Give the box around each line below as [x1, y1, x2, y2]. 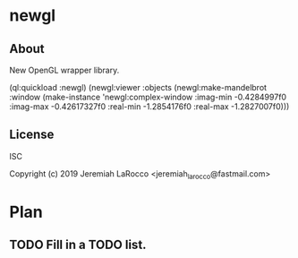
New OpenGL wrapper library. [9, 64, 120, 75]
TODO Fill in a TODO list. [9, 237, 147, 253]
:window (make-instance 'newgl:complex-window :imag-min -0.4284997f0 [9, 91, 287, 102]
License [9, 127, 55, 142]
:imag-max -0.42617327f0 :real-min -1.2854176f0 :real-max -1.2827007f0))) [9, 101, 290, 112]
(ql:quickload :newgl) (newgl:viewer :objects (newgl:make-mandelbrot [9, 82, 267, 92]
